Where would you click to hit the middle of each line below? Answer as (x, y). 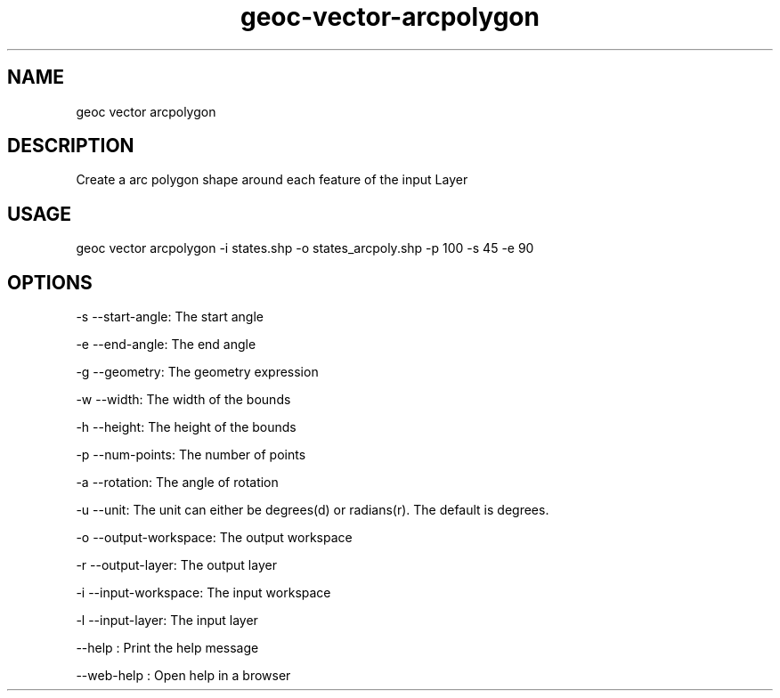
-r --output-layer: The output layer (176, 565)
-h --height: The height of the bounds (186, 427)
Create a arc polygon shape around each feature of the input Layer (272, 180)
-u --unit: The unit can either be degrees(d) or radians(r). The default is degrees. (313, 510)
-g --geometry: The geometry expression (197, 372)
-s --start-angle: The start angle (170, 317)
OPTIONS (50, 282)
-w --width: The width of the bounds (183, 400)
